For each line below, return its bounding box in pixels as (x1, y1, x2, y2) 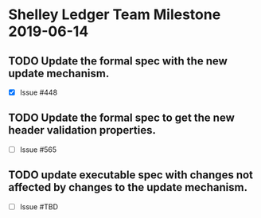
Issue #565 (19, 145, 57, 154)
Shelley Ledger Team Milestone (8, 6, 221, 24)
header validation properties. (8, 123, 157, 137)
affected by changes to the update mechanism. (8, 181, 248, 194)
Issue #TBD (19, 201, 58, 212)
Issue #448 (19, 88, 58, 97)
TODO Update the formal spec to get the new (8, 111, 235, 125)
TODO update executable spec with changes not (8, 169, 253, 182)
